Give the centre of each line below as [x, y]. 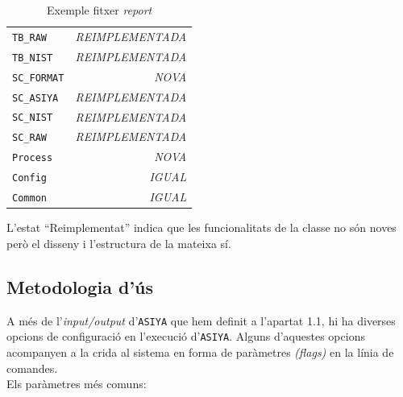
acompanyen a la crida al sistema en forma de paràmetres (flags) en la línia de [200, 352]
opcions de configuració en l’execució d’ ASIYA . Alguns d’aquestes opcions [186, 336]
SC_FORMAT [38, 78]
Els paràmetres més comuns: [77, 384]
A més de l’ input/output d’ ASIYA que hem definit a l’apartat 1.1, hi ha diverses [201, 320]
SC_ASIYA [35, 98]
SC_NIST [33, 118]
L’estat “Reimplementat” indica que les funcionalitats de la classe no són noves [201, 227]
